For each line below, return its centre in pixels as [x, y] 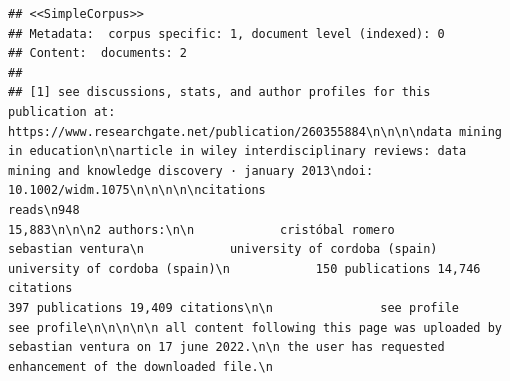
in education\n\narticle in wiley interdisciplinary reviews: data [237, 151]
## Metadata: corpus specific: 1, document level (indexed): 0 [226, 33]
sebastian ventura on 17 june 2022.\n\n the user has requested [226, 347]
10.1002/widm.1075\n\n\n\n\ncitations [137, 190]
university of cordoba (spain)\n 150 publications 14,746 [244, 268]
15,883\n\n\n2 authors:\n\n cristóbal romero [201, 229]
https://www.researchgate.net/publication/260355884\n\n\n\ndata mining [255, 131]
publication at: [62, 111]
